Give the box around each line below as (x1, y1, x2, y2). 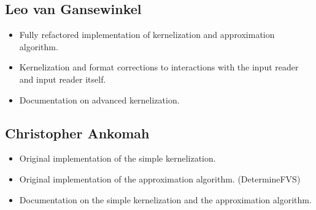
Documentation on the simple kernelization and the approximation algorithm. (19, 193, 312, 206)
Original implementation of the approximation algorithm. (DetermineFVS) (19, 172, 301, 185)
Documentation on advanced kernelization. (19, 93, 180, 106)
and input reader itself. (19, 72, 106, 85)
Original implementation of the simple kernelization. (19, 152, 216, 165)
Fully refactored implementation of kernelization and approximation (19, 28, 275, 41)
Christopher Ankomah (5, 123, 150, 142)
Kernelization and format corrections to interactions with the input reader (19, 61, 299, 73)
